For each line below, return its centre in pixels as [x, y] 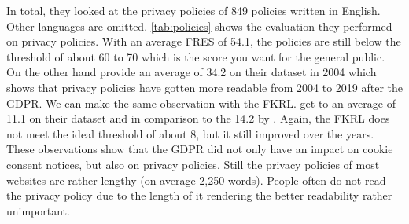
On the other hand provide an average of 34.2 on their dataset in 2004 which [192, 72]
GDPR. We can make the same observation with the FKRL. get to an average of [201, 103]
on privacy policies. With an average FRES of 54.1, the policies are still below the [204, 41]
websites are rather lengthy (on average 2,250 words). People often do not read [196, 180]
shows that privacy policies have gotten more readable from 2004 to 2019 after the [204, 87]
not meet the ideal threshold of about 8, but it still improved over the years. [190, 133]
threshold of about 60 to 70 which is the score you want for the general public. [196, 56]
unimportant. [38, 210]
